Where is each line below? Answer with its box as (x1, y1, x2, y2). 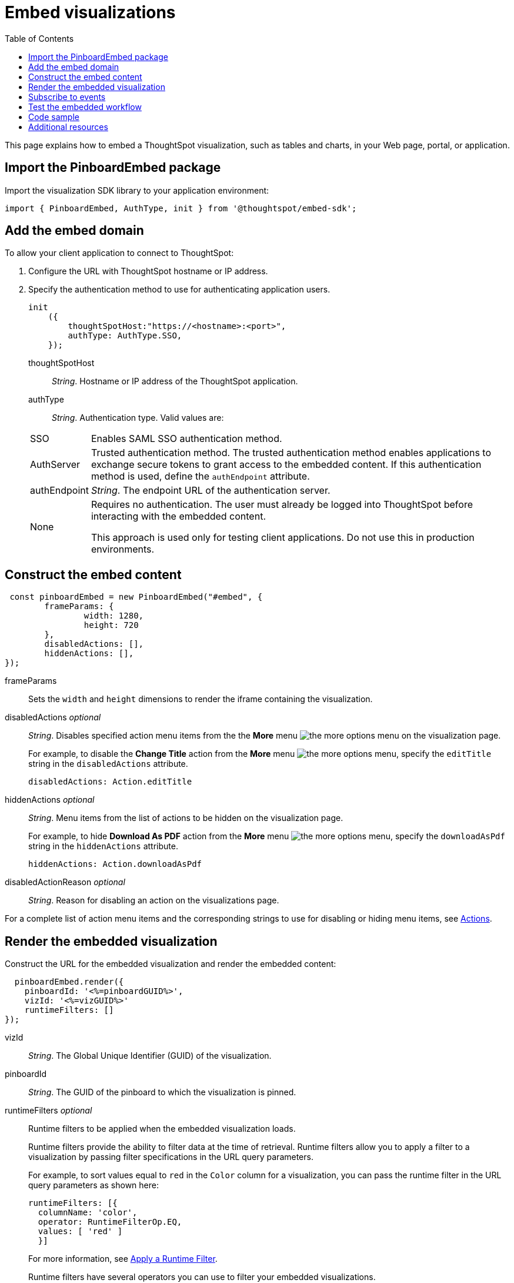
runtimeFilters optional (5, 1105, 92, 1116)
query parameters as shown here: (28, 1180, 159, 1191)
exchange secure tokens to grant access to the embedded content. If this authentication (91, 458, 482, 471)
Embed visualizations (5, 2, 176, 22)
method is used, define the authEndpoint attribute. (91, 470, 310, 483)
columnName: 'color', (38, 1208, 138, 1218)
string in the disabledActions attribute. (28, 759, 188, 769)
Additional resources (28, 121, 108, 132)
